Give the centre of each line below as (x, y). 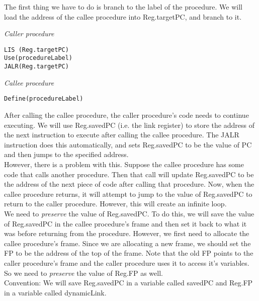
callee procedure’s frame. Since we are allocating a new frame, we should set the (127, 243)
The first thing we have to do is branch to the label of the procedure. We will (123, 7)
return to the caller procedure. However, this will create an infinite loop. (115, 204)
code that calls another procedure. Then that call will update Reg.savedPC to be (129, 174)
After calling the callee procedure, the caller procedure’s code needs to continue (126, 115)
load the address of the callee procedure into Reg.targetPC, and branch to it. (123, 16)
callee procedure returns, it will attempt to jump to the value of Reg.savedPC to (128, 194)
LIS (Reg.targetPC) (36, 50)
